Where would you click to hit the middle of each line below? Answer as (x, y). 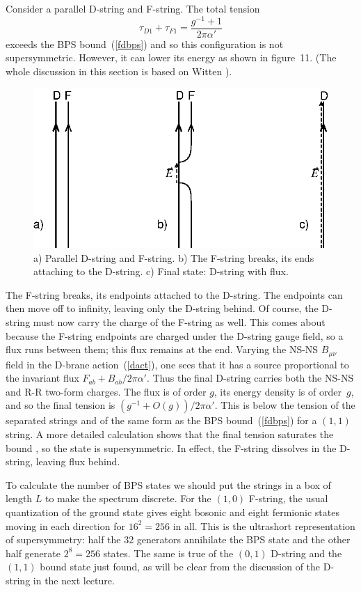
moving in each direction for (65, 525)
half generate (33, 553)
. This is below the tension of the (285, 405)
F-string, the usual (288, 498)
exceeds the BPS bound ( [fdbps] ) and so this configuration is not (145, 44)
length (19, 498)
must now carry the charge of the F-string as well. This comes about (179, 322)
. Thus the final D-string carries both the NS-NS (250, 378)
